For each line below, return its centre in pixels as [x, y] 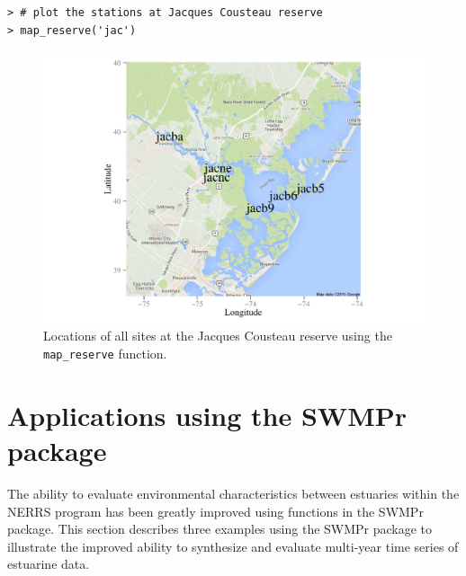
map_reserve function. [105, 354]
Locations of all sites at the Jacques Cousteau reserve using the [218, 336]
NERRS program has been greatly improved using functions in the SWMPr [215, 511]
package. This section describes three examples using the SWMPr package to [220, 529]
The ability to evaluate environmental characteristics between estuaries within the [233, 494]
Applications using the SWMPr [207, 415]
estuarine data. [49, 564]
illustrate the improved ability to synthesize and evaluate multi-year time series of [233, 546]
